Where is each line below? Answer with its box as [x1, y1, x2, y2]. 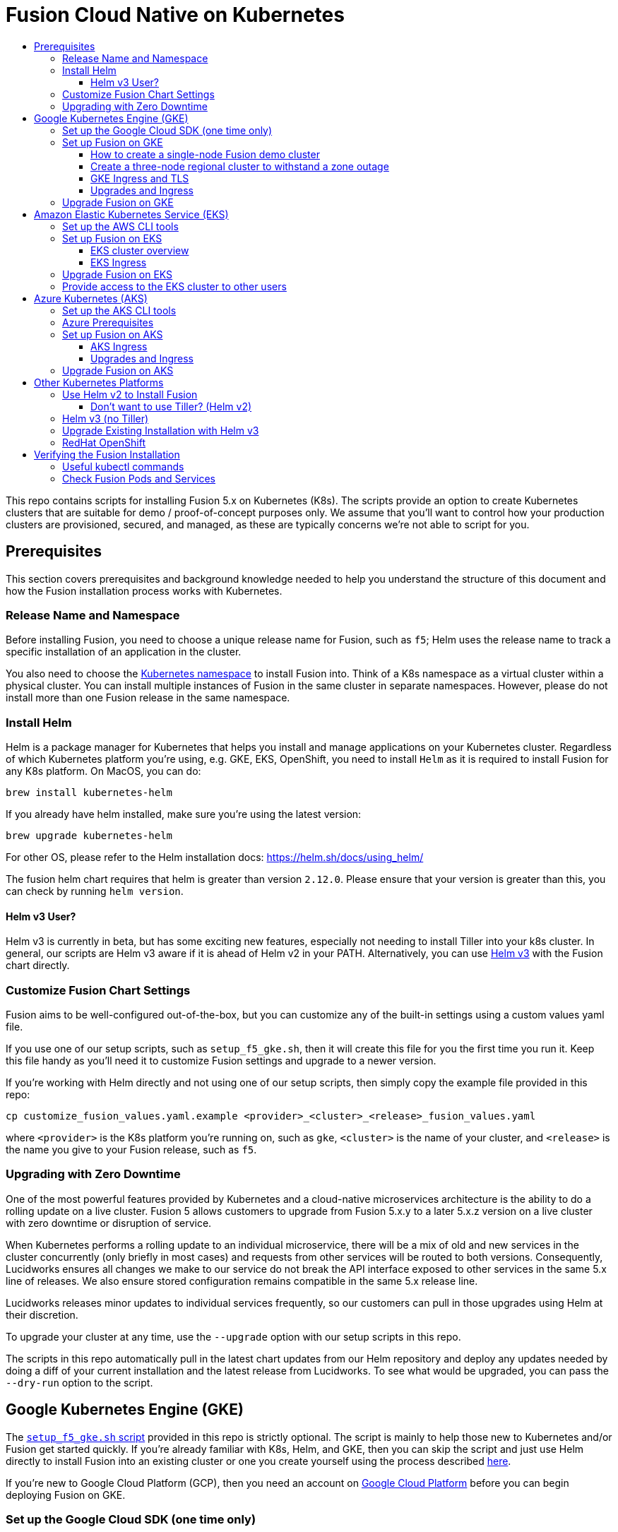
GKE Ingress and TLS [90, 172, 189, 184]
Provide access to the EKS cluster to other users [62, 280, 287, 292]
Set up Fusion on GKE [62, 136, 163, 148]
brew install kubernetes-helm [6, 787, 173, 799]
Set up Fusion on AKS [62, 328, 163, 340]
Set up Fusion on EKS [62, 232, 162, 244]
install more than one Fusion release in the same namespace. [6, 691, 290, 704]
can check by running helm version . [6, 885, 184, 898]
